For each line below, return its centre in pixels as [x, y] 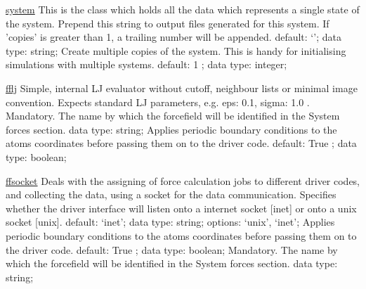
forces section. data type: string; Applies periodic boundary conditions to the [171, 129]
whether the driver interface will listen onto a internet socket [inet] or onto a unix [181, 208]
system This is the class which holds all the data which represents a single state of [183, 9]
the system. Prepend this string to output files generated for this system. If [168, 23]
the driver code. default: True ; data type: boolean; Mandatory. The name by [172, 249]
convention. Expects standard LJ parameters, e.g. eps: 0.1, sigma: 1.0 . [158, 102]
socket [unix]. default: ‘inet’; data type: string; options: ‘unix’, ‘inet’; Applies [170, 222]
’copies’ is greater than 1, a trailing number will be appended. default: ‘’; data [174, 37]
